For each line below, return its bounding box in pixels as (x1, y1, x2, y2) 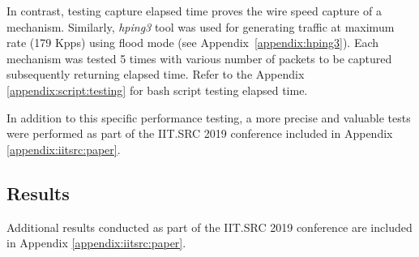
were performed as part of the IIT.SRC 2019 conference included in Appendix (6, 125, 393, 142)
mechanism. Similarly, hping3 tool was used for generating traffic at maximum (6, 18, 395, 35)
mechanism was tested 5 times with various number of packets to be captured (6, 49, 392, 66)
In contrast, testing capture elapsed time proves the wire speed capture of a (6, 2, 382, 19)
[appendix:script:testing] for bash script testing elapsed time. (6, 81, 308, 98)
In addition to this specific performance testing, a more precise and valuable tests (6, 109, 411, 126)
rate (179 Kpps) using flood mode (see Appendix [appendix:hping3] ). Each (6, 34, 379, 51)
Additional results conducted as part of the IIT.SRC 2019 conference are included (6, 218, 413, 235)
